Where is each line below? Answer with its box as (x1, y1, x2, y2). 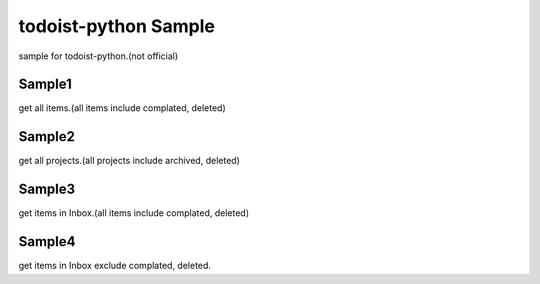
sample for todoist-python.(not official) (18, 50, 179, 62)
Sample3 (18, 181, 76, 198)
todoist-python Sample (18, 15, 215, 37)
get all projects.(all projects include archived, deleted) (18, 155, 240, 167)
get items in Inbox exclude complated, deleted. (18, 260, 212, 272)
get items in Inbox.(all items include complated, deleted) (18, 207, 250, 219)
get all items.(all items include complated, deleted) (18, 102, 227, 114)
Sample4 (18, 233, 76, 250)
